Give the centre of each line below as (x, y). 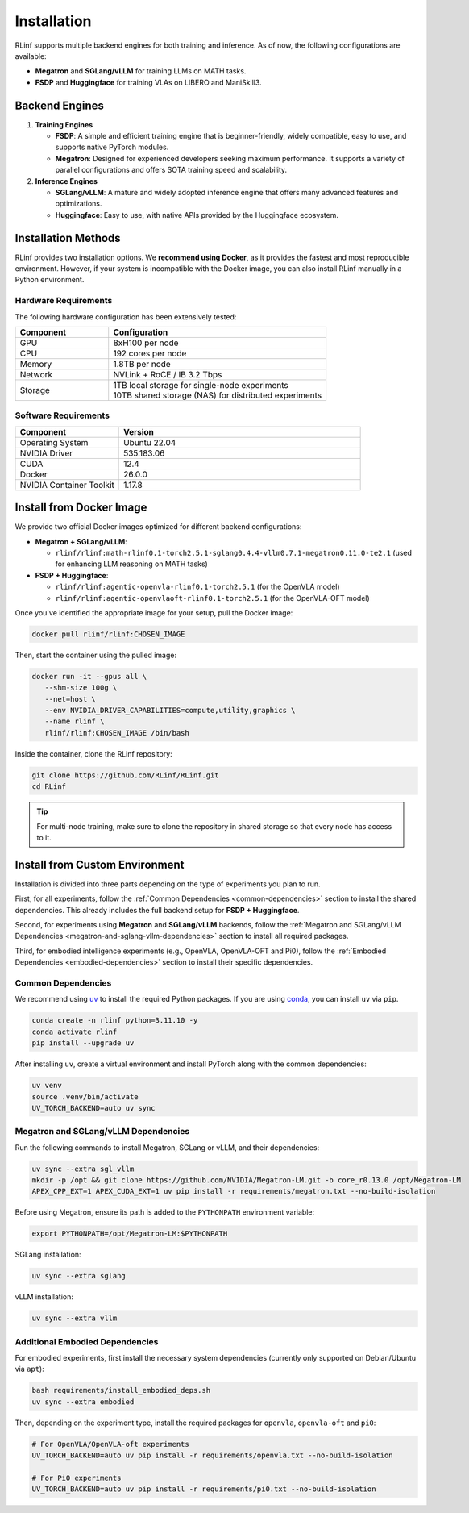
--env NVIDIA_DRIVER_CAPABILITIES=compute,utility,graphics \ (170, 711)
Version (139, 431)
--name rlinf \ (75, 721)
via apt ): (29, 1369)
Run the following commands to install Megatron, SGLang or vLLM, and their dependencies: (167, 1147)
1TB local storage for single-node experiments (201, 385)
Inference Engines (66, 181)
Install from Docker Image (81, 508)
